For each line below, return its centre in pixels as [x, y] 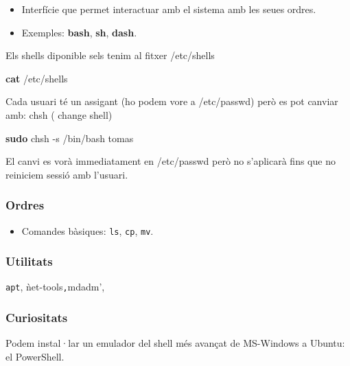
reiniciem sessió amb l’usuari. [67, 174]
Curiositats [37, 318]
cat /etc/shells [37, 78]
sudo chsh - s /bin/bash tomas [70, 138]
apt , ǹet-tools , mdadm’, [55, 287]
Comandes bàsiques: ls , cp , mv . [87, 230]
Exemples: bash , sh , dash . [79, 32]
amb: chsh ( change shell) [59, 114]
